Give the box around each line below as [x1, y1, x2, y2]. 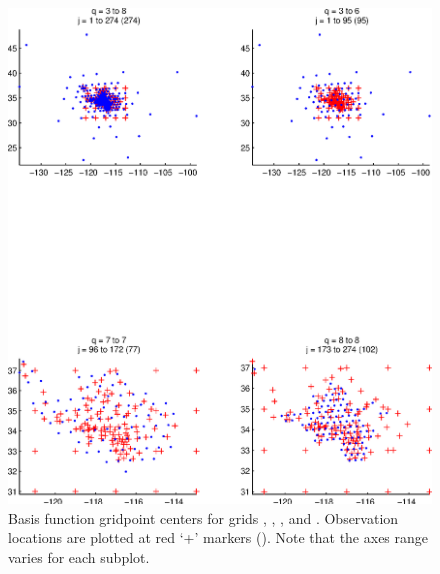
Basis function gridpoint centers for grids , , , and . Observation [8, 507, 399, 528]
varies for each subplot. [8, 546, 150, 567]
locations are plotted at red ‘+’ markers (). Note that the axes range [8, 527, 429, 548]
